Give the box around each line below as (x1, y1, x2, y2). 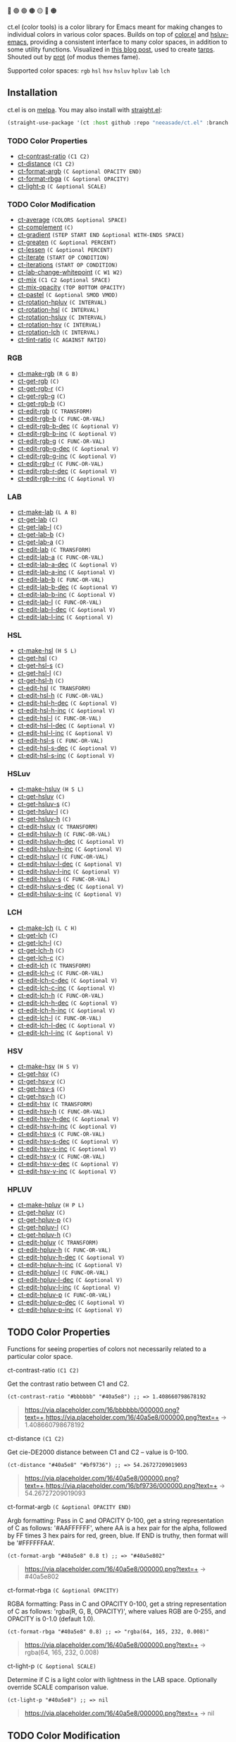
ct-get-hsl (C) (17, 654, 58, 663)
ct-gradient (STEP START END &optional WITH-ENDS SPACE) (17, 231, 185, 239)
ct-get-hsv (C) (17, 1070, 60, 1078)
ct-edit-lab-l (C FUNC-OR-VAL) (17, 598, 102, 606)
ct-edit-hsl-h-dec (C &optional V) (17, 698, 118, 708)
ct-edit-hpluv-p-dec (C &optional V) (17, 1298, 125, 1307)
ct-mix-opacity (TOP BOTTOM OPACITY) (17, 283, 126, 291)
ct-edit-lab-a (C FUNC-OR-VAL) (17, 552, 104, 561)
